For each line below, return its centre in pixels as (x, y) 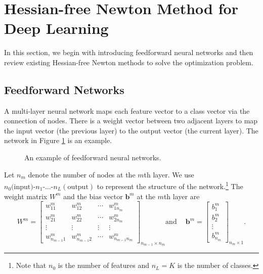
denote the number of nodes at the (82, 174)
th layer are (182, 196)
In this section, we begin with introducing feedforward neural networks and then (129, 52)
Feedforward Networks (64, 89)
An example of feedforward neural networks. (93, 157)
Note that (31, 265)
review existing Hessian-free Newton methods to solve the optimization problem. (129, 62)
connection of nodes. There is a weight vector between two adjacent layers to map (131, 121)
